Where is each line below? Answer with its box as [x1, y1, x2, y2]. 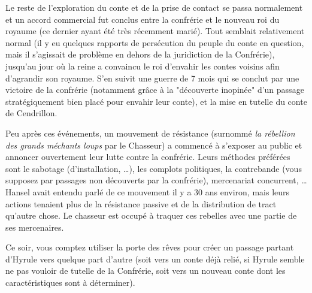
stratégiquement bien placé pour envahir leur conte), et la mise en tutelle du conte [5, 95, 307, 107]
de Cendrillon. [5, 107, 57, 119]
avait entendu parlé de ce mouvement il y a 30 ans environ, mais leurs [32, 185, 290, 198]
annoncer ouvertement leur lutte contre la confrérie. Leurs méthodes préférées [5, 150, 290, 163]
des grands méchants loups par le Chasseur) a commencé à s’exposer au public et [5, 138, 302, 151]
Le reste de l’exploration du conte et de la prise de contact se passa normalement [5, 1, 303, 13]
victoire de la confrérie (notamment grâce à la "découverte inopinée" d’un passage [5, 83, 304, 96]
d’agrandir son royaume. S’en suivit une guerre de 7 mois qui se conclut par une [5, 71, 299, 84]
